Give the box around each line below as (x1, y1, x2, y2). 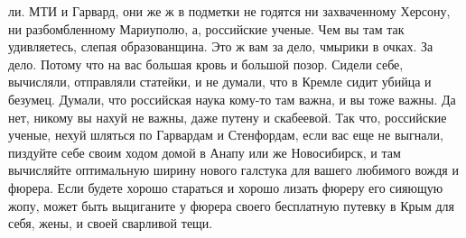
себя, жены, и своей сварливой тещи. (8, 214, 213, 233)
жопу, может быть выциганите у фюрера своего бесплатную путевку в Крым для (8, 196, 455, 215)
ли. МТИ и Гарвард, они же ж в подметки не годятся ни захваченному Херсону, (8, 2, 451, 20)
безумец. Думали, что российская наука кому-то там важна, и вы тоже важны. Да (8, 89, 456, 108)
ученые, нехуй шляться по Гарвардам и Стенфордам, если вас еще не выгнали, (8, 125, 443, 144)
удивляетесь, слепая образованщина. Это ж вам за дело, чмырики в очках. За (8, 37, 433, 56)
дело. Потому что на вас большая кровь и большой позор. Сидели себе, (8, 54, 404, 73)
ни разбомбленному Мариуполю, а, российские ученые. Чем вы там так (8, 19, 405, 38)
